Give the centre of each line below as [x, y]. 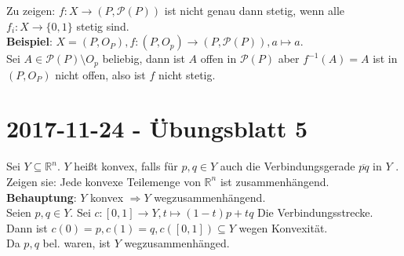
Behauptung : [42, 197]
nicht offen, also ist [100, 74]
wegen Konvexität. [283, 227]
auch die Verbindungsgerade [288, 166]
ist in [385, 59]
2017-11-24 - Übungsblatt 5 [157, 128]
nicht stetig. [187, 74]
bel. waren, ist [77, 243]
